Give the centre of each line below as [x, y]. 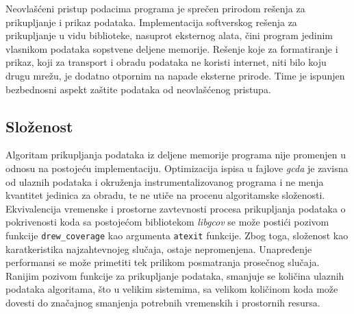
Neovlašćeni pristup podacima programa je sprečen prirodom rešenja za [155, 8]
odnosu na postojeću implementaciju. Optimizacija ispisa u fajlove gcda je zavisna [177, 168]
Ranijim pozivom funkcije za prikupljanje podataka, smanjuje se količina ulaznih [175, 275]
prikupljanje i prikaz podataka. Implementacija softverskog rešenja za [151, 22]
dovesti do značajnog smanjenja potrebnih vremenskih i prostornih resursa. [163, 302]
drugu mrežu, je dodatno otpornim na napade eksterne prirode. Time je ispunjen [175, 75]
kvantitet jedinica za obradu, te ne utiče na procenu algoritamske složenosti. [165, 195]
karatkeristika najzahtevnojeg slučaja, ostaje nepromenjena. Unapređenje [159, 249]
